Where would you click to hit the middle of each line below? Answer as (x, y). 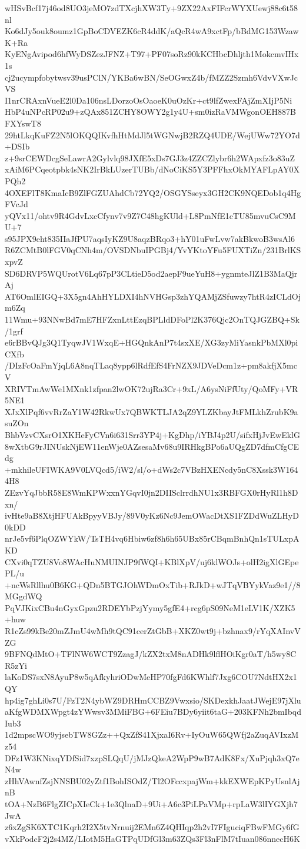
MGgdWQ (24, 596)
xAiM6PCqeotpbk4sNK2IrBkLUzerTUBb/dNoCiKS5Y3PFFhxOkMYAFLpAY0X (152, 169)
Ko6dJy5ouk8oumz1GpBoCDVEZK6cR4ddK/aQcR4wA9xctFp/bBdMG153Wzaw (152, 31)
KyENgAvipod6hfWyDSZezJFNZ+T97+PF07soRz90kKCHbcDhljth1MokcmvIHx (152, 54)
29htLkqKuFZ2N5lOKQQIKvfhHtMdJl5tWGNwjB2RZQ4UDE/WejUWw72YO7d (152, 135)
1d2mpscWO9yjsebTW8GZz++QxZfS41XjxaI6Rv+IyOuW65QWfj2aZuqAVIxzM (152, 734)
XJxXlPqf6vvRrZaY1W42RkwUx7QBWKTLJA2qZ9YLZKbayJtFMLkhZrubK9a (152, 411)
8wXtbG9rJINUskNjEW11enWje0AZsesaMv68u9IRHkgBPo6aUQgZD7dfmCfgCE (152, 446)
